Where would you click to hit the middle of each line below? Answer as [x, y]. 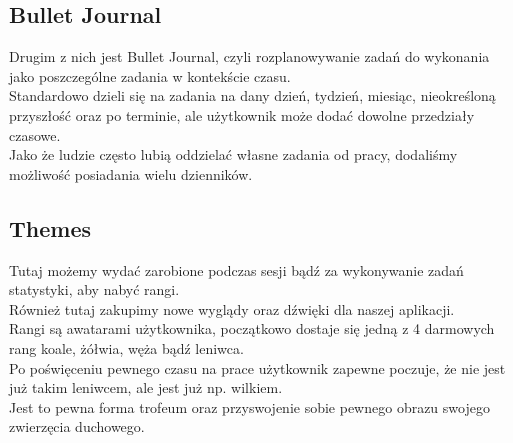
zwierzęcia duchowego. [77, 426]
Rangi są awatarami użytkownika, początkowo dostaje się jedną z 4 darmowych [252, 328]
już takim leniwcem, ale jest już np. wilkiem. [146, 387]
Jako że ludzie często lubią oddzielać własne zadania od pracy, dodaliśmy [233, 154]
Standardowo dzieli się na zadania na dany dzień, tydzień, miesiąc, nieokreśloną [252, 95]
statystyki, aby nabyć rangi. [94, 289]
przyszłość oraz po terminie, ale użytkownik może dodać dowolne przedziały [242, 114]
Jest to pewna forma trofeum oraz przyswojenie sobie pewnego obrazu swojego [249, 406]
